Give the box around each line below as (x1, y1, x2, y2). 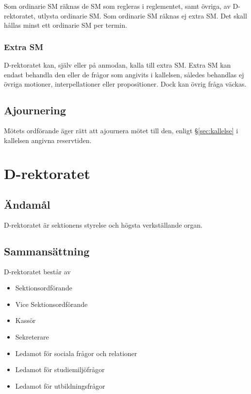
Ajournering (4, 103, 66, 118)
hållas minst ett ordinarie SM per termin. (4, 20, 127, 30)
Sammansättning (4, 243, 90, 258)
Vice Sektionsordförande (15, 299, 88, 309)
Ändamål (4, 197, 50, 212)
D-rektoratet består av (4, 266, 71, 276)
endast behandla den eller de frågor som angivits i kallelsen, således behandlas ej (4, 69, 244, 79)
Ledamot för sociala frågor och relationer (15, 348, 137, 358)
